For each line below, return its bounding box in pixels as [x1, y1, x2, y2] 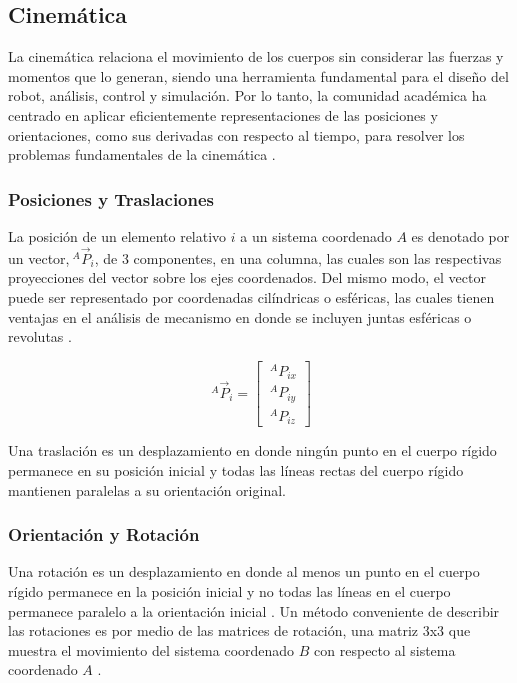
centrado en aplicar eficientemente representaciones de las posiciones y [8, 104, 438, 125]
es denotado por [411, 225, 510, 246]
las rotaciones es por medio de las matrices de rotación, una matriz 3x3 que [8, 620, 471, 641]
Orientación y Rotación [8, 522, 200, 547]
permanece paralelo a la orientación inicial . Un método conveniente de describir [8, 600, 500, 621]
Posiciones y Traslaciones [8, 186, 215, 211]
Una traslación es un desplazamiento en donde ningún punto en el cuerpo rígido [8, 440, 497, 461]
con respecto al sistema [314, 639, 456, 660]
